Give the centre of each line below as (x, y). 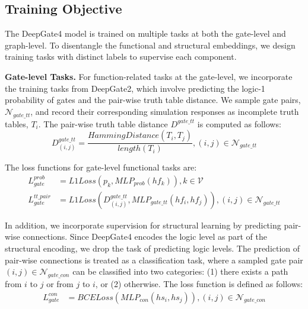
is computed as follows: (239, 123)
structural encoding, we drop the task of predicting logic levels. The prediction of (153, 248)
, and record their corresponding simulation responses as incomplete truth (165, 111)
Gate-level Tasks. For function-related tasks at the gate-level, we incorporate (149, 76)
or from (60, 284)
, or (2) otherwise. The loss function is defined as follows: (199, 284)
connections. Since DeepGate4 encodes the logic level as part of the (145, 236)
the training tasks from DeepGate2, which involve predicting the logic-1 (135, 88)
